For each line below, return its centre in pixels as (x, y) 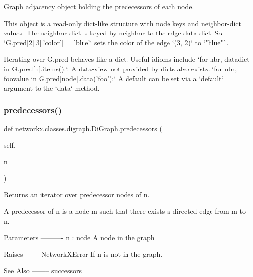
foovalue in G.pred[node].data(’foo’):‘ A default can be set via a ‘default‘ (114, 78)
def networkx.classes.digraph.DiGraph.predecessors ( (83, 128)
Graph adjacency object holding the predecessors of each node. (99, 6)
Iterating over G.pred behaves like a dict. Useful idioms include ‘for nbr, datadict (127, 59)
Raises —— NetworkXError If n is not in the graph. (83, 254)
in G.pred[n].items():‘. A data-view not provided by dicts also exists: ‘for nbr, (121, 68)
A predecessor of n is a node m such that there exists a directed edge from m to (125, 211)
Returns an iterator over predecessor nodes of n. (77, 194)
